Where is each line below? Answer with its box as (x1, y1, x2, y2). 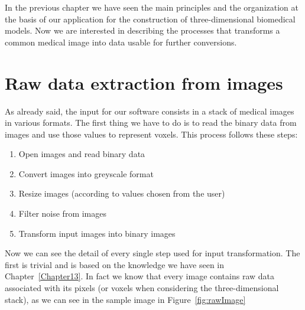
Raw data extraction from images (5, 70, 283, 94)
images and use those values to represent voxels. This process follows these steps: (5, 128, 298, 140)
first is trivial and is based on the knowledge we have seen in (5, 258, 225, 270)
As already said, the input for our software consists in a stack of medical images (5, 105, 294, 117)
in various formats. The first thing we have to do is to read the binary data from (5, 116, 297, 129)
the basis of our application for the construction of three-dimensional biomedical (5, 12, 296, 25)
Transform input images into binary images (18, 227, 176, 239)
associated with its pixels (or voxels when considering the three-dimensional (5, 282, 279, 294)
